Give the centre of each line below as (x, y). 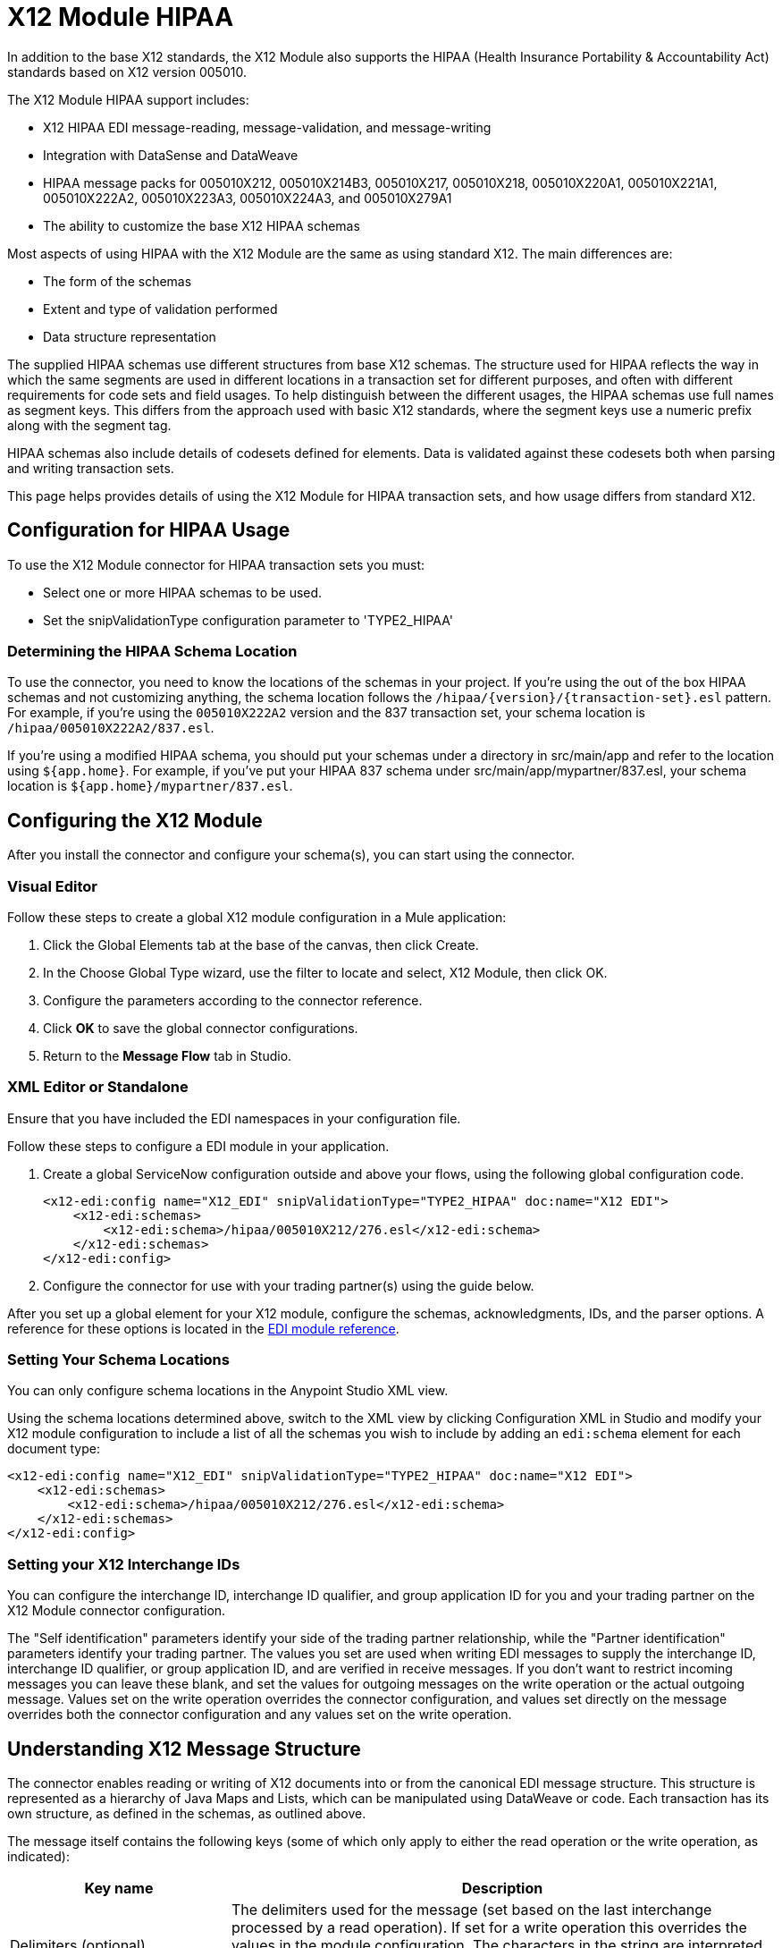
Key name (119, 1889)
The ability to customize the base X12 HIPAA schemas (202, 225)
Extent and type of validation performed (160, 309)
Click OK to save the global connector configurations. (201, 1028)
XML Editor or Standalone (98, 1087)
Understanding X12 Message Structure (184, 1749)
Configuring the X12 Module (135, 820)
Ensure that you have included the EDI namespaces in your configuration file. (234, 1118)
